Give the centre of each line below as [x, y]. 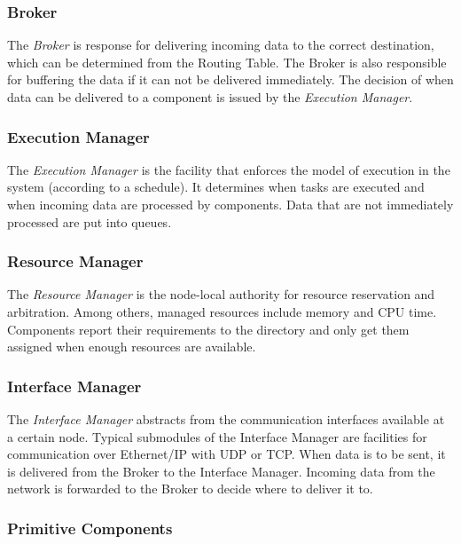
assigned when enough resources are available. [132, 347]
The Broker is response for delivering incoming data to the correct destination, [221, 45]
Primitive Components [90, 528]
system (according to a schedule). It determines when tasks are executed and [216, 187]
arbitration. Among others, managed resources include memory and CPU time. [222, 311]
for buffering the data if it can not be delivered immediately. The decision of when [230, 79]
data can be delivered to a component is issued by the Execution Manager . [210, 97]
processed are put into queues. [90, 221]
